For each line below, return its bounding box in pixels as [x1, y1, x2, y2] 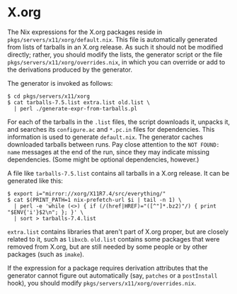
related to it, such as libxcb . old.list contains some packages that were [7, 234, 220, 243]
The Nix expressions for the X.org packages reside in [7, 28, 163, 36]
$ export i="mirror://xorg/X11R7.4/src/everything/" [7, 190, 166, 197]
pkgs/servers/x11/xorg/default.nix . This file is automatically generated [7, 35, 218, 43]
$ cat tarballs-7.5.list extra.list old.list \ [7, 98, 151, 106]
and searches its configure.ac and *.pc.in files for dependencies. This [7, 125, 215, 133]
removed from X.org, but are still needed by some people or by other [7, 242, 208, 251]
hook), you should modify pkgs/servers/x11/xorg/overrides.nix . [7, 278, 197, 287]
